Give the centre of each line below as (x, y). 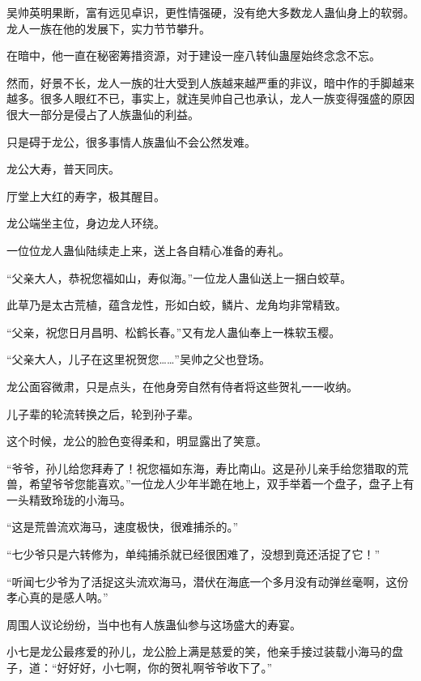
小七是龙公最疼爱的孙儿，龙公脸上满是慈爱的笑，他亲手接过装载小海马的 (199, 651)
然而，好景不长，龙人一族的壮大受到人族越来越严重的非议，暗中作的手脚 (199, 82)
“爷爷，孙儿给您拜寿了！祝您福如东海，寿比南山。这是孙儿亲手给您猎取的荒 (208, 468)
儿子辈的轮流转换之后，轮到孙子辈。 (103, 413)
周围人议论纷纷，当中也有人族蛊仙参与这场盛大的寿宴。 (154, 624)
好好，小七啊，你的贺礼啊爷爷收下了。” (170, 668)
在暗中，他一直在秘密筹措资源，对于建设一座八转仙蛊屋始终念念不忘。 (193, 55)
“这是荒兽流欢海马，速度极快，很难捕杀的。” (123, 527)
